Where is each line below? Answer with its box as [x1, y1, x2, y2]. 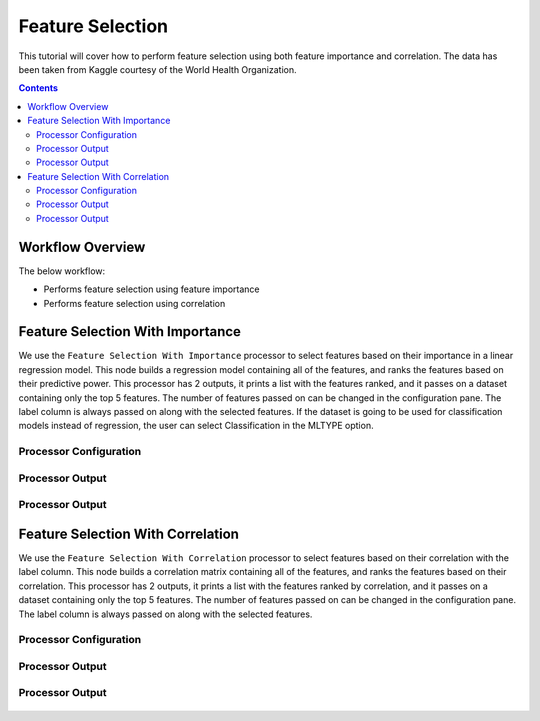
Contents [18, 82, 59, 94]
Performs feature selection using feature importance [43, 283, 260, 295]
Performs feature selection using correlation [43, 297, 226, 309]
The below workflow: [18, 265, 106, 277]
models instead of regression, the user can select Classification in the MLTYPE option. [18, 420, 374, 432]
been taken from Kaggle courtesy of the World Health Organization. [18, 63, 297, 75]
